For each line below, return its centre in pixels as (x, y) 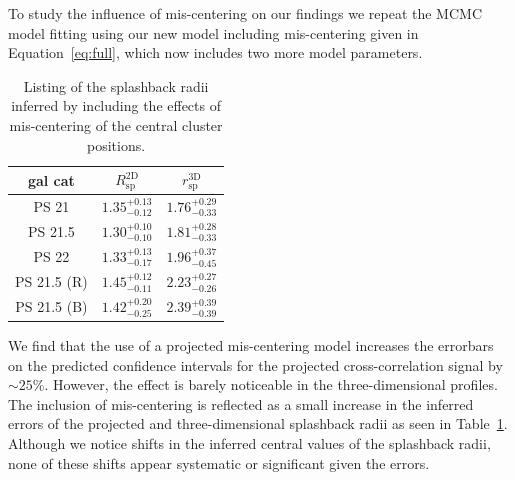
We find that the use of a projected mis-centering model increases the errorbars (251, 344)
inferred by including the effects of (116, 105)
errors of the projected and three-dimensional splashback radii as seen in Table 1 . (258, 423)
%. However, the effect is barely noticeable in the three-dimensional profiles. (265, 384)
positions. (116, 144)
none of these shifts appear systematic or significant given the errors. (219, 462)
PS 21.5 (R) (51, 281)
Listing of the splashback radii (116, 85)
